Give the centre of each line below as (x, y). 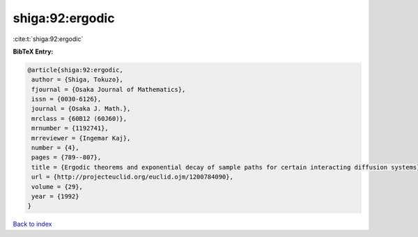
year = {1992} (55, 196)
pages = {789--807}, (67, 157)
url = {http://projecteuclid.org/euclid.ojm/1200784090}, (132, 177)
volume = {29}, (57, 187)
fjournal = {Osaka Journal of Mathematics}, (109, 89)
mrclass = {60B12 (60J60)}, (79, 119)
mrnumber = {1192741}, (70, 128)
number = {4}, (55, 148)
